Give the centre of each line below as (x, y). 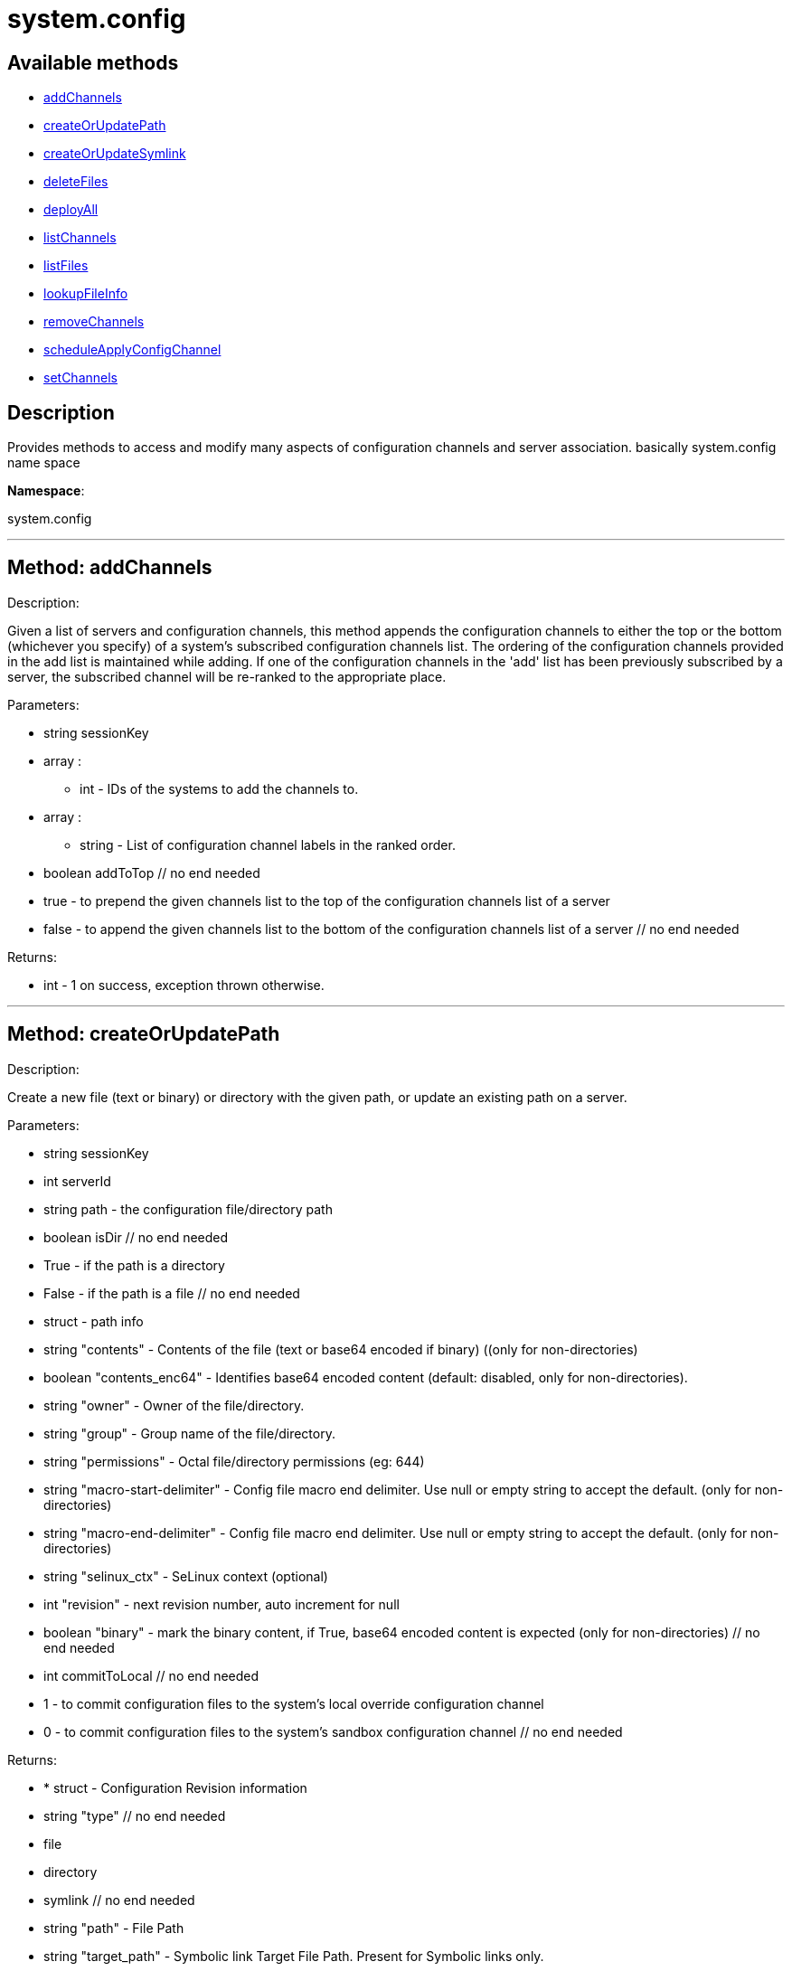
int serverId (77, 1181)
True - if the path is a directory (134, 1265)
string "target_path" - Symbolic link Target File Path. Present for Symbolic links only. (294, 1956)
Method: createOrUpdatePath (144, 1034)
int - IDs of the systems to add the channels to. (219, 788)
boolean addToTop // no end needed (152, 872)
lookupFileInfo (86, 294)
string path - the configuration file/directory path (188, 1209)
